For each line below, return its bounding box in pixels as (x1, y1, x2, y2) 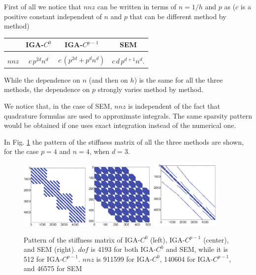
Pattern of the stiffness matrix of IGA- (24, 234, 140, 244)
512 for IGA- (24, 253, 63, 264)
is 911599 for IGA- (96, 253, 152, 264)
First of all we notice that (4, 1, 82, 11)
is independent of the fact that (128, 101, 221, 111)
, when (89, 146, 110, 156)
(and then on (89, 74, 128, 85)
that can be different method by (129, 11, 226, 21)
